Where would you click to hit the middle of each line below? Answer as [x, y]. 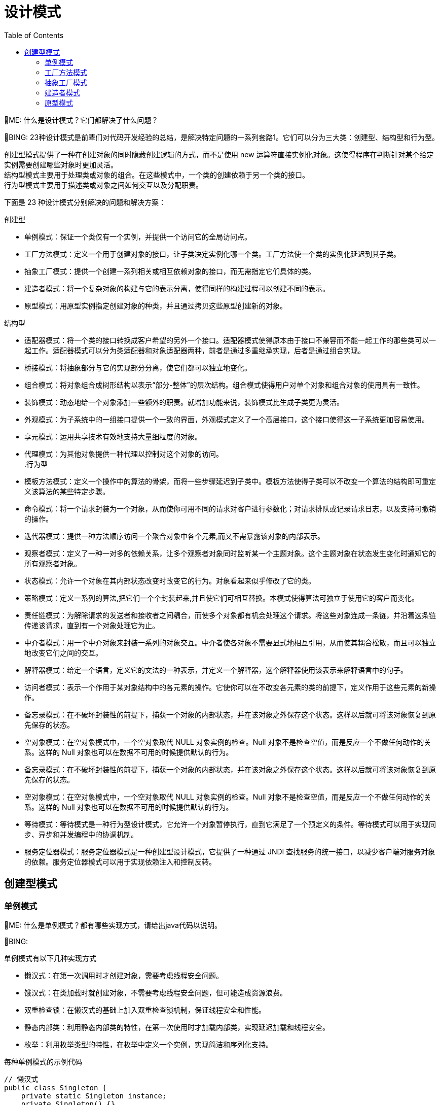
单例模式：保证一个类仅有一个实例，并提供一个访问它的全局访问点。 [138, 236]
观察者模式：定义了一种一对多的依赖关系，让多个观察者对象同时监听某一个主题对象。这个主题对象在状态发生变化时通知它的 [230, 553]
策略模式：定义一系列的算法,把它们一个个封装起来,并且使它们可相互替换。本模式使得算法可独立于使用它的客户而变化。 [222, 598]
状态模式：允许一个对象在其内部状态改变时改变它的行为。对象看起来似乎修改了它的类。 [170, 580]
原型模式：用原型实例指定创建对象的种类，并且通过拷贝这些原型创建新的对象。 [156, 305]
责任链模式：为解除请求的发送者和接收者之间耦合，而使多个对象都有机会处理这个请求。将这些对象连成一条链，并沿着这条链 [230, 615]
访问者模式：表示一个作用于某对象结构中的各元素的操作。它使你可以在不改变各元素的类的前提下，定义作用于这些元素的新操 [230, 687]
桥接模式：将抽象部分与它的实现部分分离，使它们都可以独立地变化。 [138, 367]
